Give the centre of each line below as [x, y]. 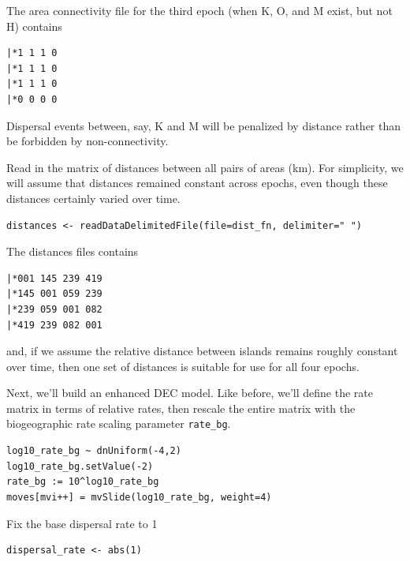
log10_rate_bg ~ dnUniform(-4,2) [94, 451]
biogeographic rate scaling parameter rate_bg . [119, 423]
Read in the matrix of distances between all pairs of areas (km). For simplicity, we [205, 167]
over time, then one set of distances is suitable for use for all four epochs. [183, 366]
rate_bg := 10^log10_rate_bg [83, 482]
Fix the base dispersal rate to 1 [82, 523]
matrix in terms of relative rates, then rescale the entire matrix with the [181, 408]
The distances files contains [73, 251]
